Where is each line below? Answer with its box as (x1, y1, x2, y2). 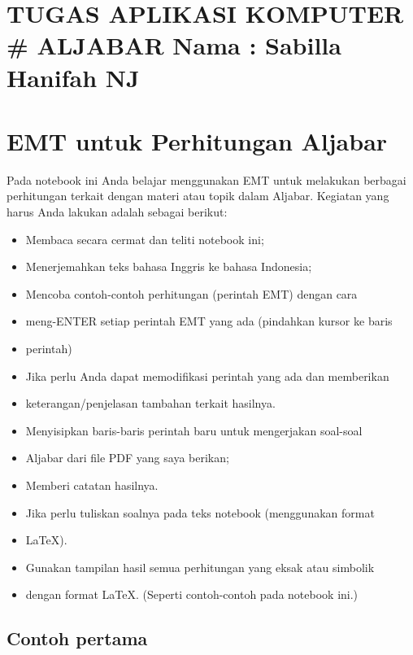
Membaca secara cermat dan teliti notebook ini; (25, 230, 264, 247)
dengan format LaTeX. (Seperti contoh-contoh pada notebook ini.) (25, 586, 359, 603)
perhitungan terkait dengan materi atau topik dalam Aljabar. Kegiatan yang (7, 187, 389, 204)
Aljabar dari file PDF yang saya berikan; (25, 449, 229, 466)
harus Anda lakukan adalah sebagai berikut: (7, 203, 228, 221)
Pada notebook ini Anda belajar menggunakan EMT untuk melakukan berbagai (7, 171, 406, 188)
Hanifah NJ (7, 60, 140, 94)
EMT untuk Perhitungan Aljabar (7, 124, 388, 157)
